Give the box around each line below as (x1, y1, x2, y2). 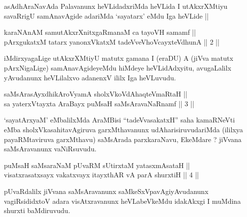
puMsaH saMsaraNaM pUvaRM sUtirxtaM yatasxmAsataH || (4, 160, 190, 170)
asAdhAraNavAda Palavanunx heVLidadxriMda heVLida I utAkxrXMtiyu (4, 1, 228, 11)
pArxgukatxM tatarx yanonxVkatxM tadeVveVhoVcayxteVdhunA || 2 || (4, 36, 220, 47)
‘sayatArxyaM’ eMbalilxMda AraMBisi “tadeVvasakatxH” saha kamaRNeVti (4, 115, 235, 125)
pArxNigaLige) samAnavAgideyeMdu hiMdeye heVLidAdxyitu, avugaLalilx (4, 62, 231, 72)
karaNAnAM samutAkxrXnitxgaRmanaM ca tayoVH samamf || (4, 27, 196, 37)
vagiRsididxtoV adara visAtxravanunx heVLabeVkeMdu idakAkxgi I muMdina (4, 195, 241, 206)
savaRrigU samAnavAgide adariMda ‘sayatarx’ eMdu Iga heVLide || (4, 10, 209, 21)
